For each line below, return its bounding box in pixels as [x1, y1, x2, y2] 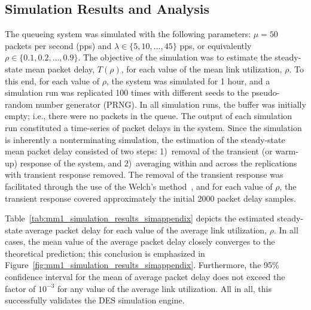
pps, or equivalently [179, 39, 252, 51]
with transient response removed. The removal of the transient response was [5, 168, 283, 181]
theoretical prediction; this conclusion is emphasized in [5, 247, 205, 259]
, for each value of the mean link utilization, [121, 62, 282, 75]
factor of [5, 282, 36, 294]
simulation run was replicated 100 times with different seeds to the [5, 86, 249, 99]
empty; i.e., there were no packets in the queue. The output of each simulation [5, 110, 292, 122]
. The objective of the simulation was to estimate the [78, 51, 272, 63]
